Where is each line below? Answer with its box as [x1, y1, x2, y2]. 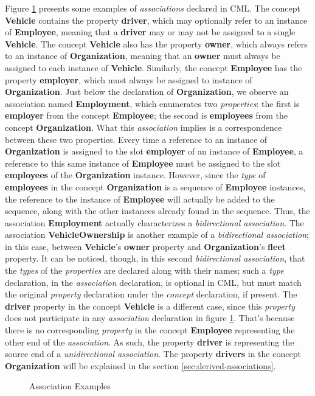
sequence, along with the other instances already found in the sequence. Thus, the [5, 204, 310, 217]
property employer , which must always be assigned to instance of [5, 73, 252, 86]
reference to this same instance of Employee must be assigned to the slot [5, 156, 281, 169]
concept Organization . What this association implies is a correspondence [5, 120, 282, 133]
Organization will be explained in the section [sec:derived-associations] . [5, 359, 276, 372]
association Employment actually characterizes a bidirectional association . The [5, 216, 304, 229]
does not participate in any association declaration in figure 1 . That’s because [5, 311, 295, 324]
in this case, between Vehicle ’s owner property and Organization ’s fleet [5, 240, 286, 252]
